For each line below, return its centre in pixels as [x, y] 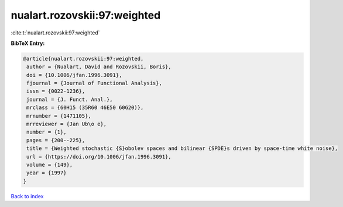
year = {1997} [47, 173]
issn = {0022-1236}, [56, 91]
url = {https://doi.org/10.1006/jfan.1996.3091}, [99, 157]
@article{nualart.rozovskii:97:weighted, [83, 59]
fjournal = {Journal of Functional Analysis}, [94, 83]
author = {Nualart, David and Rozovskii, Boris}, [99, 67]
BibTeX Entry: [28, 43]
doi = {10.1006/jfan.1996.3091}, [74, 75]
